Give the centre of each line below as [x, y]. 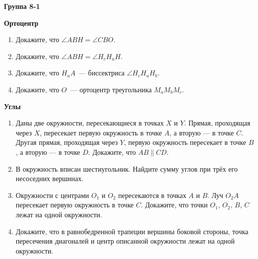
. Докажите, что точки [174, 205]
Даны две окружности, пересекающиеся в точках [90, 123]
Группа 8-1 [22, 6]
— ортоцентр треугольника [111, 89]
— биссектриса [102, 73]
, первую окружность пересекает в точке [185, 142]
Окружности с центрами [52, 195]
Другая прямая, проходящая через [67, 142]
